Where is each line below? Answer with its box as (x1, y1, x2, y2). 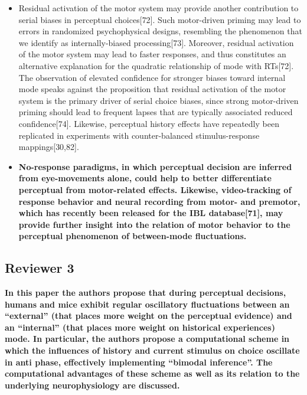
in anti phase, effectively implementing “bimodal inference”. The (5, 355, 273, 368)
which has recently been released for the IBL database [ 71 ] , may (18, 207, 283, 219)
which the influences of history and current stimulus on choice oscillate (5, 344, 300, 357)
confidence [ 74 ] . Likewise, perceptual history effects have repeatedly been (18, 117, 279, 129)
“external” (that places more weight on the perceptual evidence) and (5, 309, 292, 322)
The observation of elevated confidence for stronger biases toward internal (18, 71, 286, 83)
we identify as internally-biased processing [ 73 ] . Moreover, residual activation (18, 36, 294, 48)
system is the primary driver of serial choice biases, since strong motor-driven (18, 94, 299, 106)
